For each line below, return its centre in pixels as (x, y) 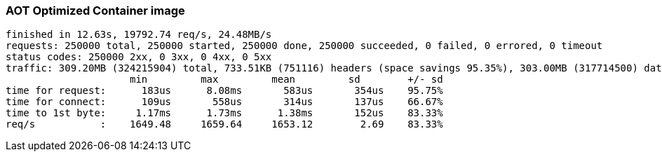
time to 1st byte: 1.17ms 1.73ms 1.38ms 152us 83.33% (224, 113)
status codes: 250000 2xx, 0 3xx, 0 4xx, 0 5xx (139, 57)
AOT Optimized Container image (95, 11)
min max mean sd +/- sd (286, 80)
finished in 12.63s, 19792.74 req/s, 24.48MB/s (139, 35)
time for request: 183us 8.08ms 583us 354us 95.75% (224, 91)
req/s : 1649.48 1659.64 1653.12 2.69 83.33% (224, 124)
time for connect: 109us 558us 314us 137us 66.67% (224, 102)
